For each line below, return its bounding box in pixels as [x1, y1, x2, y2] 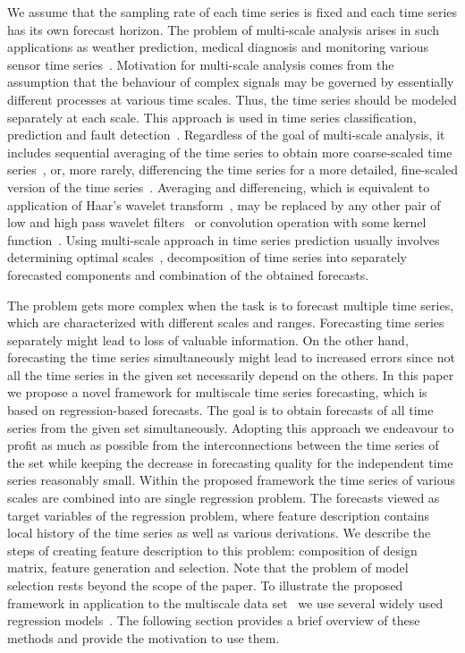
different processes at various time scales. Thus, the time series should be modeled [7, 89, 457, 108]
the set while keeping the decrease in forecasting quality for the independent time [7, 453, 453, 471]
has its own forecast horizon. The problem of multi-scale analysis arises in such [7, 20, 440, 38]
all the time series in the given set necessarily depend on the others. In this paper [7, 365, 454, 384]
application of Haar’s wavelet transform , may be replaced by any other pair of [7, 195, 441, 214]
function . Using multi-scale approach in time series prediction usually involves [7, 230, 440, 249]
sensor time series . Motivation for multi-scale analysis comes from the [7, 55, 394, 73]
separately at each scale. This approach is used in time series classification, [7, 107, 417, 126]
